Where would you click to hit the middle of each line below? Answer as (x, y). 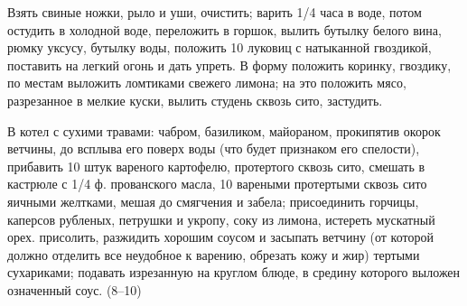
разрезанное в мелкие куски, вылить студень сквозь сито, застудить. (195, 100)
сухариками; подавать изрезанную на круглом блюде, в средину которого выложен (234, 272)
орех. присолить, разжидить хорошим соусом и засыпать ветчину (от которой (220, 237)
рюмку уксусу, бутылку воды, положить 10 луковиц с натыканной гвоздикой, (219, 47)
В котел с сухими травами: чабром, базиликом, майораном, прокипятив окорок (224, 130)
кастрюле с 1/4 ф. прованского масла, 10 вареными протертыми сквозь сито (217, 184)
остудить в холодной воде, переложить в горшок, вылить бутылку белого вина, (224, 29)
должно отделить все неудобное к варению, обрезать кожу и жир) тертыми (214, 254)
